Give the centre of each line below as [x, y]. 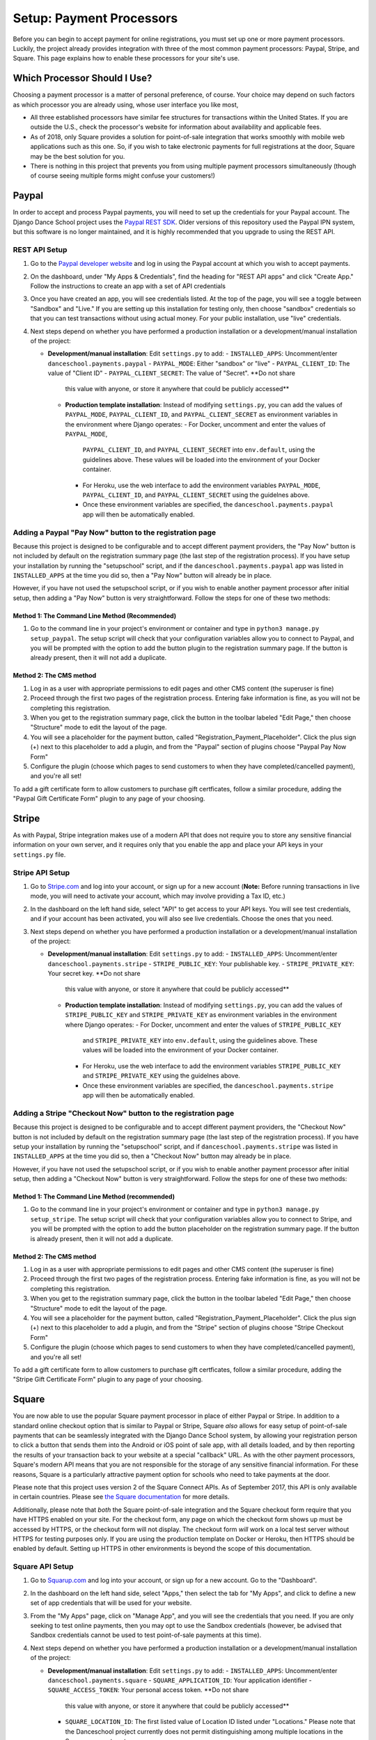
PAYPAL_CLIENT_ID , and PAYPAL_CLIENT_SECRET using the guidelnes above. [196, 495]
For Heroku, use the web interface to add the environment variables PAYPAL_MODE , [202, 485]
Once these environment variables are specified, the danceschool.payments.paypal [208, 505]
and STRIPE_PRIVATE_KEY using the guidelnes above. [161, 1076]
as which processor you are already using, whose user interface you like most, [126, 104]
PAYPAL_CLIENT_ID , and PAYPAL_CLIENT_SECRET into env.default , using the [199, 450]
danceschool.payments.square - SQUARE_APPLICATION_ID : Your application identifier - [180, 1680]
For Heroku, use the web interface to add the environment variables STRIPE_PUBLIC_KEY [212, 1066]
